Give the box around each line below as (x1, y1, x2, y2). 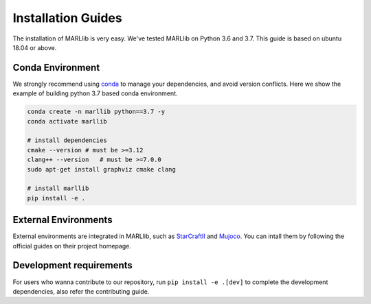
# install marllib (27, 185, 89, 192)
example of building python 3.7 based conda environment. (12, 89, 178, 97)
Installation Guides (12, 10, 123, 25)
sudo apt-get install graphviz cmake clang (27, 165, 177, 173)
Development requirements (12, 259, 133, 271)
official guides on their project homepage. (12, 242, 132, 250)
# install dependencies (27, 137, 108, 144)
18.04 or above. (12, 43, 57, 51)
